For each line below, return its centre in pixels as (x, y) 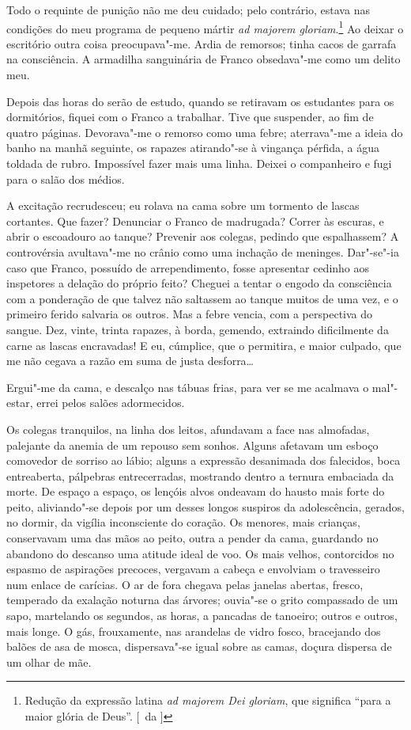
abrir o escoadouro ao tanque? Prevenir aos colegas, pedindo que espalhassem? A (203, 236)
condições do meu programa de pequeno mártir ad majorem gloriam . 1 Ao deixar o (205, 27)
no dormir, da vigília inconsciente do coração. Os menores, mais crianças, (183, 522)
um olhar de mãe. (49, 662)
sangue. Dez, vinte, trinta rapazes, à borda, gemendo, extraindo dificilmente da (198, 329)
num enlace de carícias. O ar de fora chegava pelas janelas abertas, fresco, (185, 584)
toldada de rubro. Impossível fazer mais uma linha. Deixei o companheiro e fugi (199, 163)
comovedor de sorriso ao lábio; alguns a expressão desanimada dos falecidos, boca (204, 460)
